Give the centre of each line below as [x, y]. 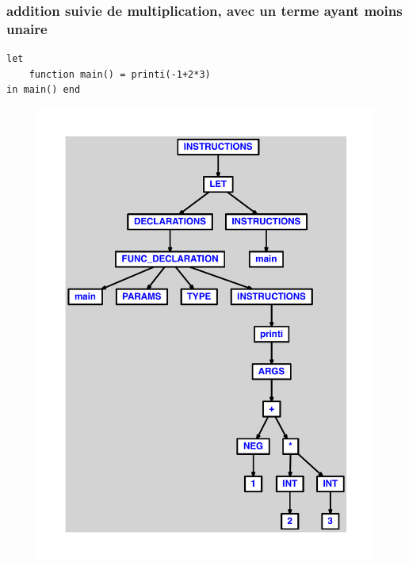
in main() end [44, 90]
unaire [27, 28]
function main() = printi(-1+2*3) [120, 74]
